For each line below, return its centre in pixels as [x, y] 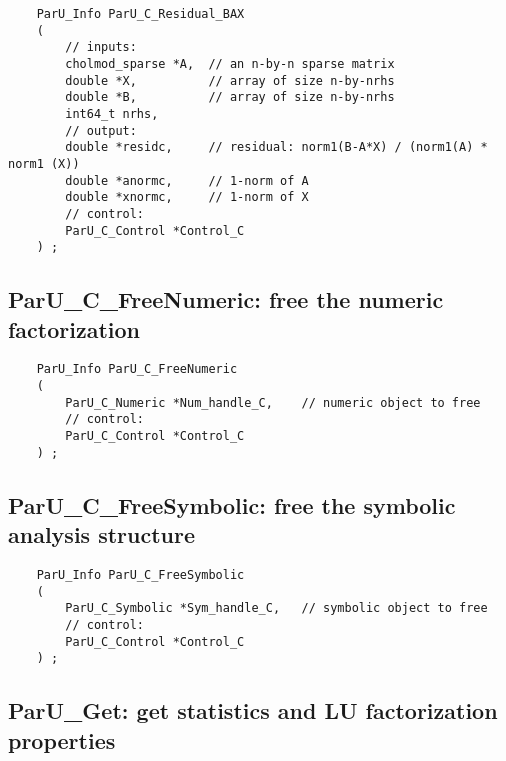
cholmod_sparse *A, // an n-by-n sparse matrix [230, 63]
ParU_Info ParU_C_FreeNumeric [137, 369]
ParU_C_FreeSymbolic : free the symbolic [232, 504]
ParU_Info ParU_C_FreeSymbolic [140, 574]
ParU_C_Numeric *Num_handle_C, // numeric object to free [273, 402]
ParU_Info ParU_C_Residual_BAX [140, 14]
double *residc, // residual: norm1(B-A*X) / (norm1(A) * [276, 147]
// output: [101, 130]
